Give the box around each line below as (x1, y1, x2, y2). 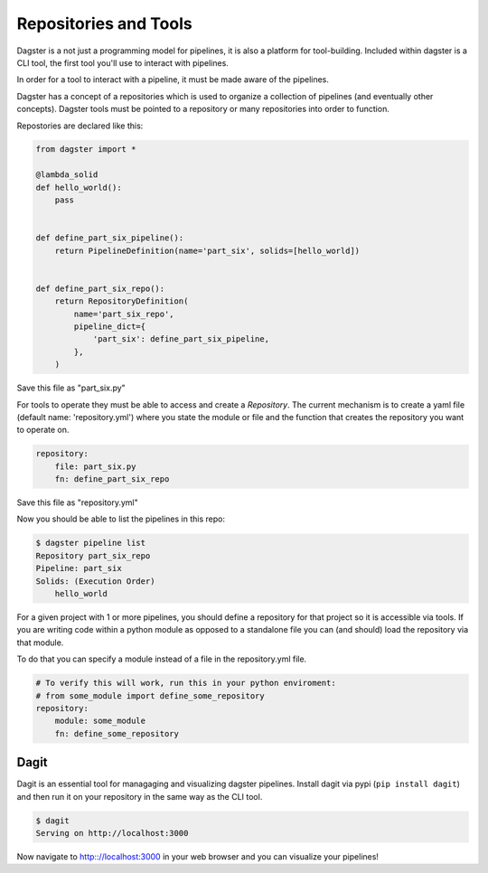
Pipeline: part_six (35, 563, 122, 574)
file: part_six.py (54, 461, 136, 472)
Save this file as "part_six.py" (16, 382, 126, 393)
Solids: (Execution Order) (35, 576, 155, 587)
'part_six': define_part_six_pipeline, (92, 334, 270, 344)
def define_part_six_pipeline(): (35, 233, 184, 243)
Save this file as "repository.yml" (16, 497, 139, 508)
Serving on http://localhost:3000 (35, 828, 189, 838)
